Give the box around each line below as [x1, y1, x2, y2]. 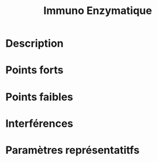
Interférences [5, 117, 74, 130]
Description [5, 37, 64, 50]
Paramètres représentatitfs [5, 143, 140, 157]
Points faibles [5, 90, 74, 103]
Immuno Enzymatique [43, 4, 153, 17]
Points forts [5, 64, 64, 77]
